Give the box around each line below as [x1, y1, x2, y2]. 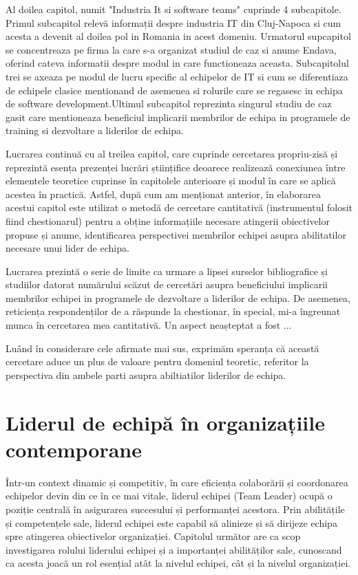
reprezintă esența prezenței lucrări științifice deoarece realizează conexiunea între [6, 160, 346, 174]
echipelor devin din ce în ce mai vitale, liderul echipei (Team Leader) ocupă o [6, 488, 333, 503]
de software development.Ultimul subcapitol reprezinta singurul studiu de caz [6, 96, 332, 111]
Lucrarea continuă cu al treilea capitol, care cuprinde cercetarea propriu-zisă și [6, 146, 338, 160]
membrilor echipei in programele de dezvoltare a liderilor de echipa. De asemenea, [6, 290, 351, 305]
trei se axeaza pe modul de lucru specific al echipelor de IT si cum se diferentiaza [6, 69, 348, 83]
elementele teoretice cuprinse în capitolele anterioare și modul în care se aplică [6, 173, 336, 188]
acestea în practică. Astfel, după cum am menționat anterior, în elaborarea [6, 186, 322, 201]
